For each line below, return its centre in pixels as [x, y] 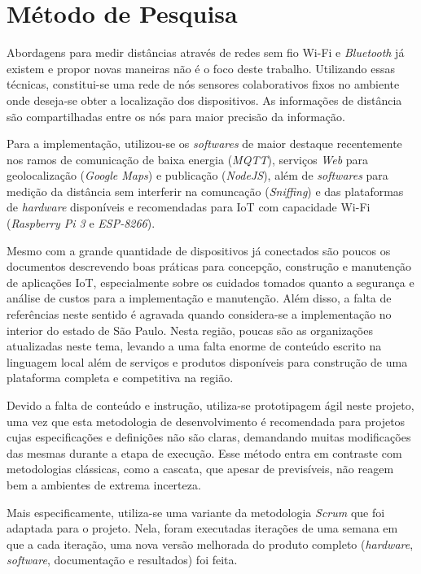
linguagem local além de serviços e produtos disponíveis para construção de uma [207, 361]
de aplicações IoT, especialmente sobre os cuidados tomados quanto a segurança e [210, 282]
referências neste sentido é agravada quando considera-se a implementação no [199, 314]
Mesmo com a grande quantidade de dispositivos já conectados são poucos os [199, 250]
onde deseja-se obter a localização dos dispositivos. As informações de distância [204, 100]
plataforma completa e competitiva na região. [120, 378]
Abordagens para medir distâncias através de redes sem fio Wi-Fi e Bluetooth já [206, 52]
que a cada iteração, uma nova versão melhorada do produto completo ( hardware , [210, 544]
